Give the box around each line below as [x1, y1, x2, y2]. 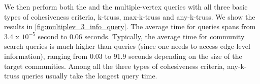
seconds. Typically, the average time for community [84, 31, 245, 41]
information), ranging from [4, 50, 88, 61]
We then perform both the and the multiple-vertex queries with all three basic [4, 2, 248, 12]
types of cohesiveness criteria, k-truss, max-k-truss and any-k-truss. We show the [4, 11, 255, 22]
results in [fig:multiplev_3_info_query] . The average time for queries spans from [4, 21, 256, 32]
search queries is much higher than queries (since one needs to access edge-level [4, 41, 250, 51]
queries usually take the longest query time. [21, 70, 157, 81]
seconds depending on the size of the [128, 50, 242, 61]
